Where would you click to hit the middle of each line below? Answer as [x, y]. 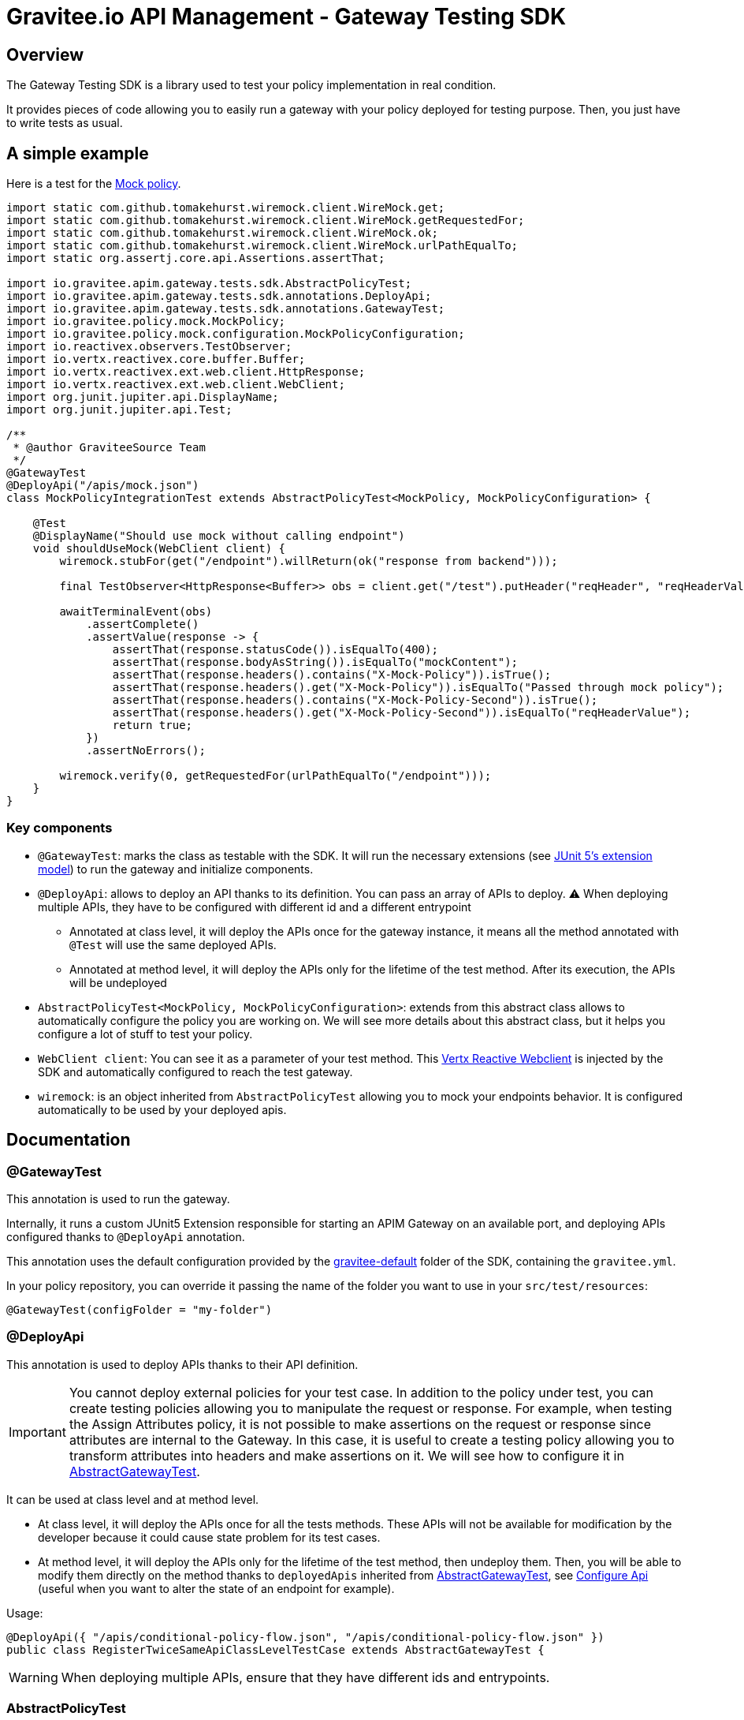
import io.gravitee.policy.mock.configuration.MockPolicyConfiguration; [236, 334]
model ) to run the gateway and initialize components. [176, 869]
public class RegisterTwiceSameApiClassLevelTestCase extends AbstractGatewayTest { [275, 1649]
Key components [60, 828]
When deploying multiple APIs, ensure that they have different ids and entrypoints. [305, 1677]
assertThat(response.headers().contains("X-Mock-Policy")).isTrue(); [332, 675]
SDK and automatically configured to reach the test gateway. [195, 1071]
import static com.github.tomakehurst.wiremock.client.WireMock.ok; [222, 233]
